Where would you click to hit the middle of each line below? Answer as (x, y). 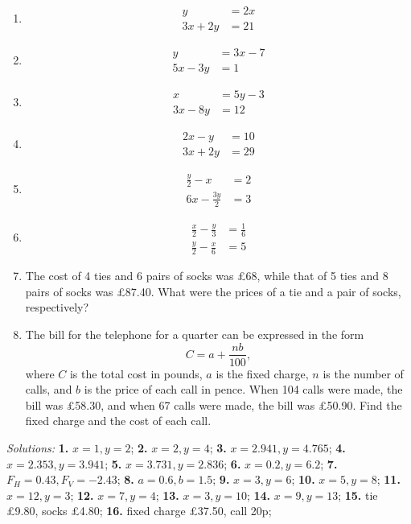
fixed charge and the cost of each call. (118, 421)
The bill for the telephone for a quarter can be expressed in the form (195, 334)
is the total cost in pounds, (136, 373)
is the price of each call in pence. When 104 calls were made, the (243, 389)
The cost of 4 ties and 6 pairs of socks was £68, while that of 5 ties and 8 (207, 276)
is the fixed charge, (262, 373)
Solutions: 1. (38, 447)
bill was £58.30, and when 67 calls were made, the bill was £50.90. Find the (214, 404)
